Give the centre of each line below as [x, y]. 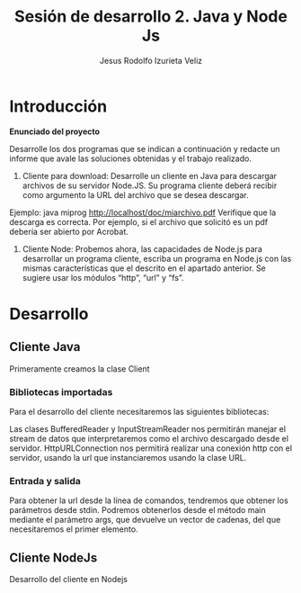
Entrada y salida [45, 481]
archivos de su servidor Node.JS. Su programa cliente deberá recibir [150, 185]
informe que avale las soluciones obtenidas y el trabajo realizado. [130, 158]
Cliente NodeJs [53, 557]
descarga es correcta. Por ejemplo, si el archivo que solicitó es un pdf [139, 221]
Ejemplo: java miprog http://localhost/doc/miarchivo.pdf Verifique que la [143, 212]
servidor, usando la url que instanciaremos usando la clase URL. [128, 457]
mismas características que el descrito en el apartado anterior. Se [144, 268]
